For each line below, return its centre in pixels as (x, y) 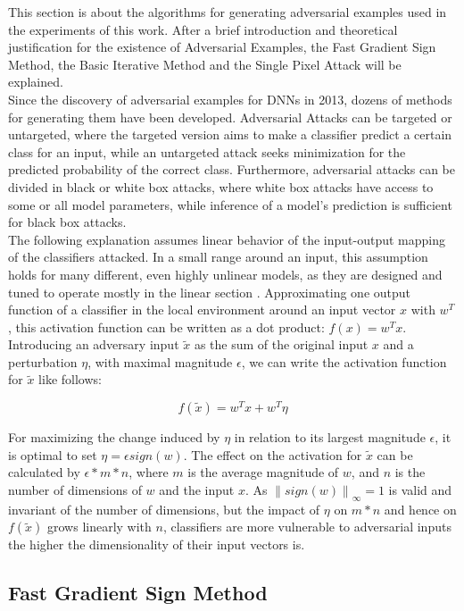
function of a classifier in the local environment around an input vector (202, 310)
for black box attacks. (67, 222)
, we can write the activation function (344, 361)
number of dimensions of (75, 489)
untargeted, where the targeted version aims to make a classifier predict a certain (230, 134)
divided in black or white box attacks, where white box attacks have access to (221, 186)
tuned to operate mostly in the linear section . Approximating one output (210, 292)
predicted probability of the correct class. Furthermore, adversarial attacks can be (232, 169)
